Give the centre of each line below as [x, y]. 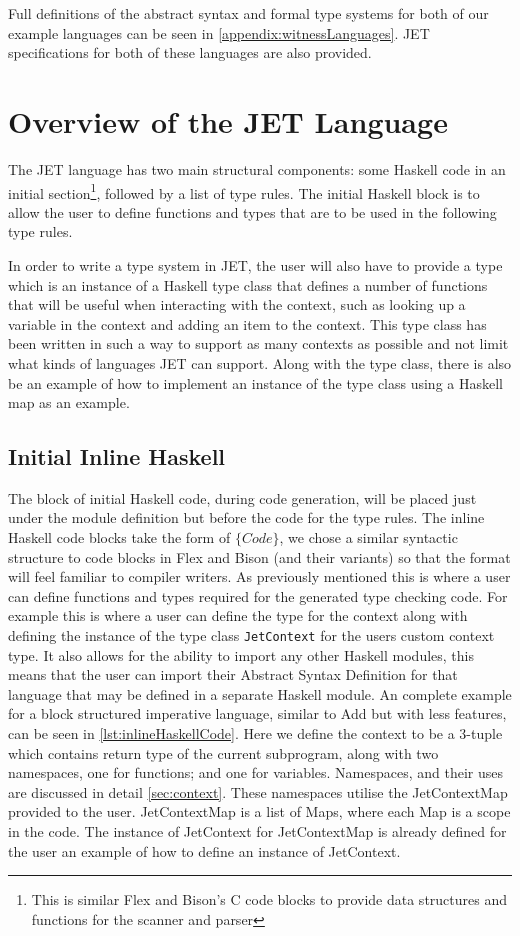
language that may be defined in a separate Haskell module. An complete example [260, 693]
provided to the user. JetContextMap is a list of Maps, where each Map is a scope [259, 811]
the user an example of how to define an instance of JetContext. [204, 850]
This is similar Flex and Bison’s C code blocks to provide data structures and [269, 899]
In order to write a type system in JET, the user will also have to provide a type [255, 264]
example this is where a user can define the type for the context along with [238, 615]
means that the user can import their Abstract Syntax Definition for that [233, 674]
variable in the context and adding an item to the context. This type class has [247, 323]
